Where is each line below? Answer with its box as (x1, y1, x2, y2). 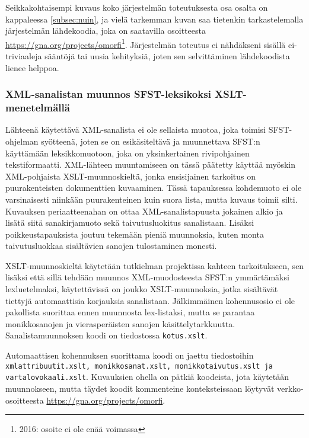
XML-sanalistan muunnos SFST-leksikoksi (5, 87, 211, 101)
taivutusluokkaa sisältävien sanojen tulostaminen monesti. (5, 239, 217, 252)
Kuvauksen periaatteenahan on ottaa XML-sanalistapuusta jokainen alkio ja (5, 204, 283, 217)
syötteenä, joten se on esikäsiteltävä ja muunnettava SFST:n (41, 135, 260, 147)
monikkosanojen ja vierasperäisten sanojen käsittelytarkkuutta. (5, 317, 235, 330)
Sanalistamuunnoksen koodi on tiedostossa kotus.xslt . (5, 329, 208, 341)
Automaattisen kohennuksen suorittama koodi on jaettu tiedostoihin (5, 349, 254, 362)
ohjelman (5, 135, 39, 147)
